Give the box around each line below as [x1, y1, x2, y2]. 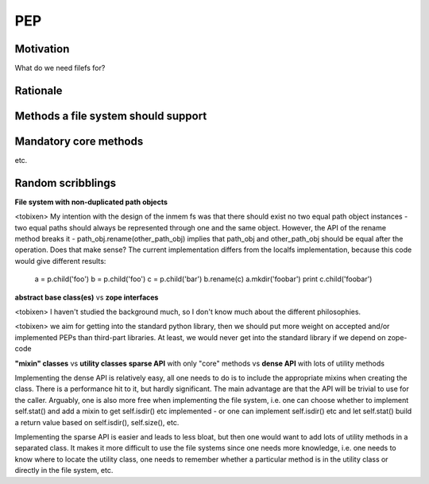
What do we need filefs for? [14, 64, 106, 73]
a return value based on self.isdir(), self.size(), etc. [14, 417, 180, 427]
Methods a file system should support [14, 109, 207, 122]
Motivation [14, 42, 70, 56]
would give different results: [14, 256, 106, 265]
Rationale [14, 83, 63, 97]
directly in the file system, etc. [14, 466, 114, 475]
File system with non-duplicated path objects [14, 197, 168, 207]
